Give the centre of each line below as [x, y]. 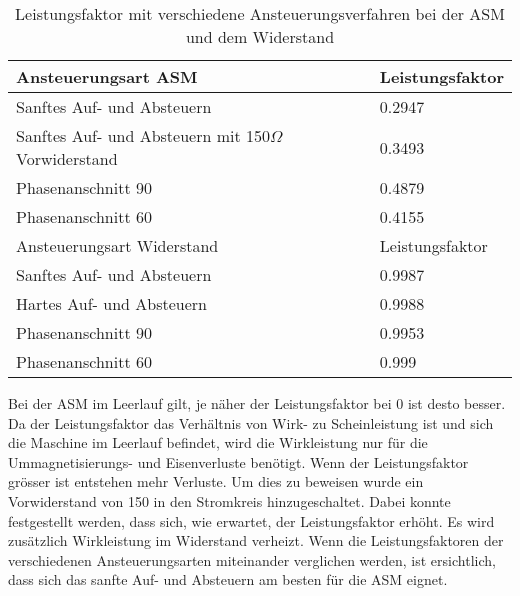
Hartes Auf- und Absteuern [111, 303]
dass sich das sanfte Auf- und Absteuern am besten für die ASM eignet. [228, 579]
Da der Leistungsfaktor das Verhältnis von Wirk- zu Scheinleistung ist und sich [251, 422]
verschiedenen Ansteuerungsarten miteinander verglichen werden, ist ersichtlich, [252, 559]
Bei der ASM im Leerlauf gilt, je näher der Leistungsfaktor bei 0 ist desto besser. [257, 403]
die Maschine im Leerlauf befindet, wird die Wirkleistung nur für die [218, 442]
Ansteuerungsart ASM [107, 76]
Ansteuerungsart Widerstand [117, 245]
